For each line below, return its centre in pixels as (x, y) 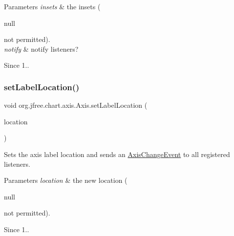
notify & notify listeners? (41, 49)
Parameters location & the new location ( (66, 180)
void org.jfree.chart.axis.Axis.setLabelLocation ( (76, 105)
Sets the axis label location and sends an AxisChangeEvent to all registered (117, 154)
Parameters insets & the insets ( (52, 6)
